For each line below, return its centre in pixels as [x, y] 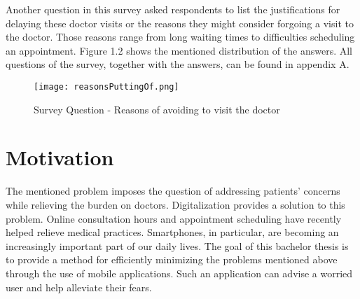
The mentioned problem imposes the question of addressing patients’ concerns [173, 191]
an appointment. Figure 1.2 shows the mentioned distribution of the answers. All [179, 50]
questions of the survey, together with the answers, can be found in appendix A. [178, 64]
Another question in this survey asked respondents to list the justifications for [173, 9]
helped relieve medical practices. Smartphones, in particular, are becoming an [172, 232]
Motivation [60, 157]
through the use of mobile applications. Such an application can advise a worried [179, 273]
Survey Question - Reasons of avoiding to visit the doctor [157, 109]
